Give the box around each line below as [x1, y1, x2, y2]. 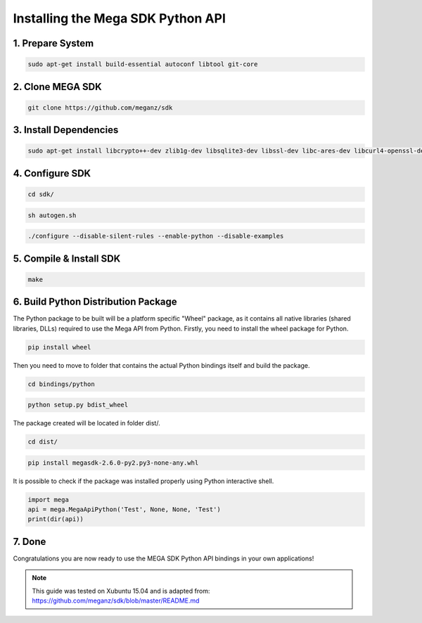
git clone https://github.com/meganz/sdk [27, 103, 173, 112]
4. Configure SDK [13, 167, 91, 179]
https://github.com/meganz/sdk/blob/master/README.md [32, 596, 200, 605]
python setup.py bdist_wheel [27, 401, 129, 409]
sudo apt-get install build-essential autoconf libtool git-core [27, 60, 258, 68]
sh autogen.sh [27, 211, 77, 219]
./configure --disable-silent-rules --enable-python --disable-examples [27, 232, 284, 240]
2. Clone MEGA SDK [13, 81, 102, 93]
